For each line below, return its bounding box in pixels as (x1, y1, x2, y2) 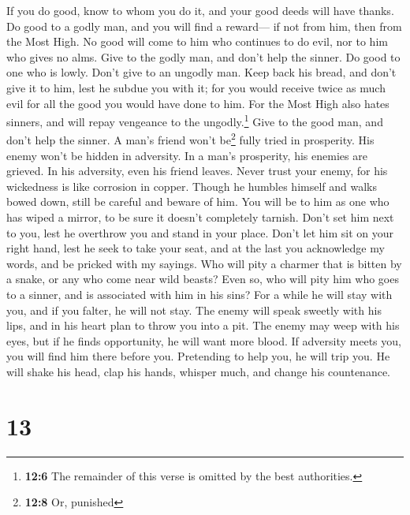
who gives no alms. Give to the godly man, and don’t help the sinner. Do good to (6, 48, 401, 65)
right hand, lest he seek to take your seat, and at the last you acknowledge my (6, 240, 385, 256)
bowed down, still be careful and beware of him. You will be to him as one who (6, 193, 389, 210)
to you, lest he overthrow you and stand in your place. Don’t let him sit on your (6, 224, 393, 241)
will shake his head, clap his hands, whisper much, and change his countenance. (6, 363, 391, 379)
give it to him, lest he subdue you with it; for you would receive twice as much (6, 79, 386, 95)
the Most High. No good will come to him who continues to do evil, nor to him (6, 33, 388, 50)
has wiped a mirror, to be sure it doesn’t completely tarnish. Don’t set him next (6, 209, 394, 226)
